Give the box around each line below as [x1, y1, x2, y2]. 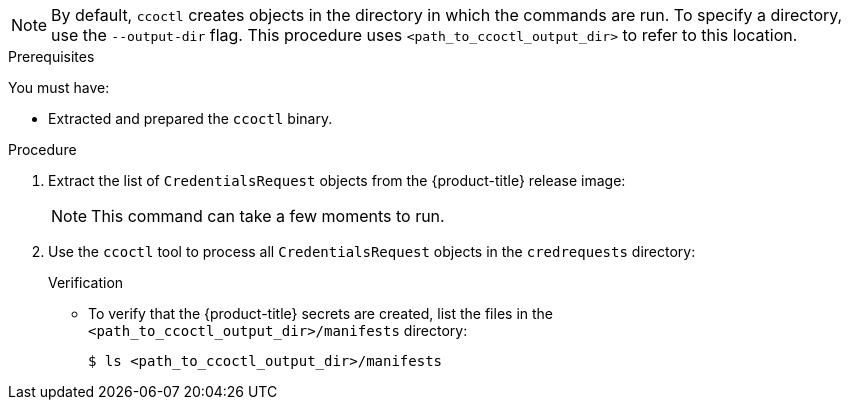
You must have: [8, 79, 110, 96]
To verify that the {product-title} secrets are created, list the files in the [88, 305, 554, 322]
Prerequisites [8, 48, 95, 65]
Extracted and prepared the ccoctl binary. [48, 110, 333, 127]
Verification [48, 274, 124, 291]
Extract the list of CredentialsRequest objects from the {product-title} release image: [48, 172, 626, 189]
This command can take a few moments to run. [91, 206, 445, 226]
